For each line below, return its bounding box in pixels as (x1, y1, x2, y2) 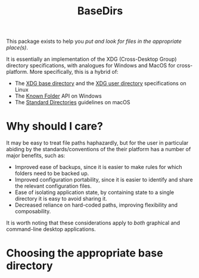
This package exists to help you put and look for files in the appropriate (6, 38, 182, 45)
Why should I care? (6, 120, 103, 133)
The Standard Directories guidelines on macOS (14, 99, 130, 106)
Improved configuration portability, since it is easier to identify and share (14, 176, 193, 183)
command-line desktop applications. (6, 226, 97, 233)
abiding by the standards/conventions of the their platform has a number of (6, 146, 191, 153)
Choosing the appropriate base (6, 246, 163, 260)
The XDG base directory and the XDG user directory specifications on (14, 80, 186, 87)
